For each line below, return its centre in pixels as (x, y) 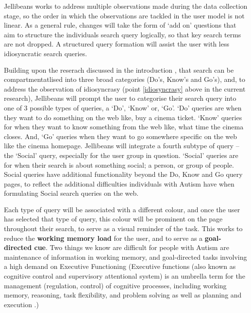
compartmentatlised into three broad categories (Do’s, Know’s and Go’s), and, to (125, 79)
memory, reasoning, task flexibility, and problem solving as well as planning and (123, 295)
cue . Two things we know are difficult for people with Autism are (132, 247)
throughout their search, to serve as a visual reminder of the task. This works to (123, 228)
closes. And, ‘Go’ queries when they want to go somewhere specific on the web (120, 136)
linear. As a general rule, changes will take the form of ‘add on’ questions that (120, 25)
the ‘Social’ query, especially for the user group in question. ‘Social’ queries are (121, 155)
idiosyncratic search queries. (46, 53)
